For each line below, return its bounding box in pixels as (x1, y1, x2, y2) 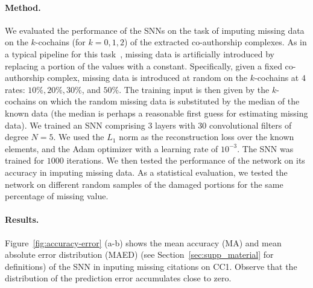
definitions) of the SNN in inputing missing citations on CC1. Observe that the (5, 260, 297, 272)
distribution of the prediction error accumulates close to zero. (5, 272, 232, 284)
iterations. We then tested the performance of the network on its (66, 154, 305, 167)
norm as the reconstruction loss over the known (119, 130, 294, 143)
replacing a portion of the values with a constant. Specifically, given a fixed (5, 59, 282, 72)
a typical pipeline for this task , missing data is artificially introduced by (5, 47, 274, 60)
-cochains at (255, 71, 299, 84)
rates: (5, 83, 25, 95)
